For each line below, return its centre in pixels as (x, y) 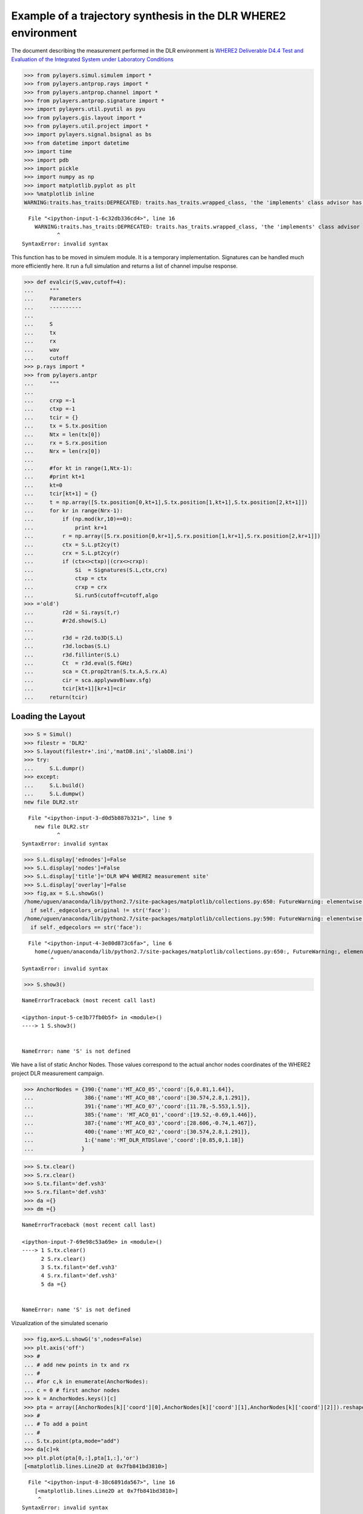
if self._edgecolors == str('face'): (86, 927)
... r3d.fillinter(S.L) (72, 655)
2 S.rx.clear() (63, 1259)
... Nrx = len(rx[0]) (62, 451)
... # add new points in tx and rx (77, 1365)
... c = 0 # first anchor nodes (72, 1390)
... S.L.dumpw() (54, 794)
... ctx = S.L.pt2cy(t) (72, 544)
